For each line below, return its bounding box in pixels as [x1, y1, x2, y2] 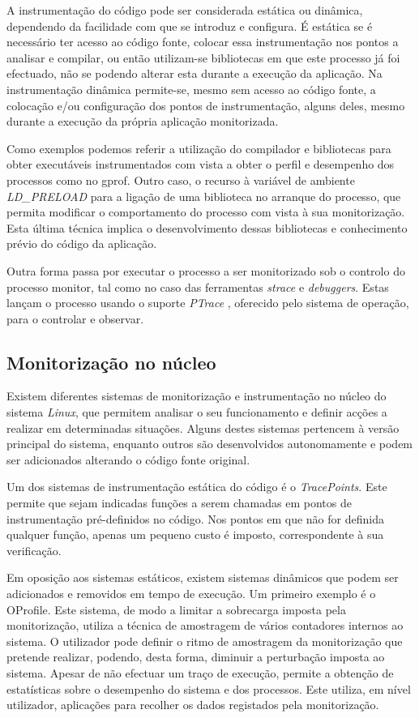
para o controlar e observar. [6, 310, 144, 327]
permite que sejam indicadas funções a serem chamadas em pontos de [6, 494, 352, 511]
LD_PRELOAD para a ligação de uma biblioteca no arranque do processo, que [6, 187, 401, 204]
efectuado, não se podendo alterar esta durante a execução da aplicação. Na [6, 65, 383, 82]
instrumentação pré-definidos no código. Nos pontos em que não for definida [6, 510, 384, 527]
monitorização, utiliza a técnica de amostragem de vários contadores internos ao [6, 617, 404, 634]
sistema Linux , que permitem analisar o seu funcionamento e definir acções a [6, 404, 387, 421]
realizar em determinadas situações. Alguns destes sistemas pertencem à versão [6, 419, 400, 436]
